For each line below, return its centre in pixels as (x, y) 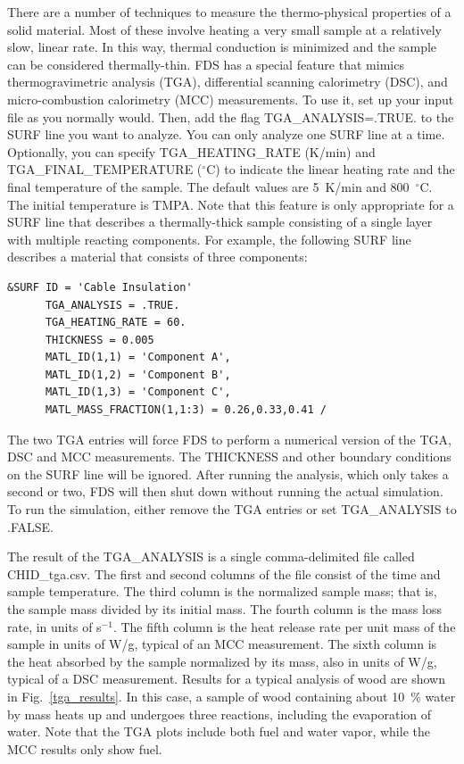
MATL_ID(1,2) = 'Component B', (138, 374)
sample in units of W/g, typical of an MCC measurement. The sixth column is (222, 644)
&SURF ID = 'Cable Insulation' (100, 287)
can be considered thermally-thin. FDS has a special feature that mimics (206, 64)
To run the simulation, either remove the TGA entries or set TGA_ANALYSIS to (232, 509)
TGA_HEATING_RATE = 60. (116, 323)
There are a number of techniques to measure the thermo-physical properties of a (229, 12)
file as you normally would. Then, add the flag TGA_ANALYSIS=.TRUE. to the (231, 116)
